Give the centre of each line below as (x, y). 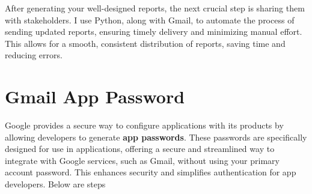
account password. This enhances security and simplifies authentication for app (151, 172)
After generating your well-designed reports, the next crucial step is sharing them (155, 8)
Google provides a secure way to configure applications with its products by (144, 125)
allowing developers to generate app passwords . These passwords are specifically (156, 137)
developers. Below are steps (55, 184)
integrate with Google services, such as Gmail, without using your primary (142, 160)
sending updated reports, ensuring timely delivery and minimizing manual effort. (154, 32)
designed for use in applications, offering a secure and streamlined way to (140, 149)
